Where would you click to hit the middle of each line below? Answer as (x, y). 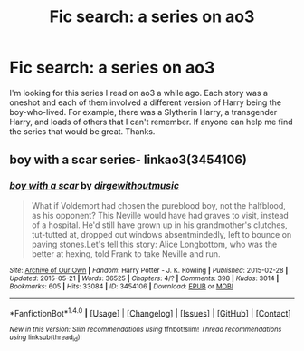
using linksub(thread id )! (46, 338)
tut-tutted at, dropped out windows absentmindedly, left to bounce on (161, 234)
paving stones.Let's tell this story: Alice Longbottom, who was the (154, 244)
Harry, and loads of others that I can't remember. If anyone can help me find (151, 122)
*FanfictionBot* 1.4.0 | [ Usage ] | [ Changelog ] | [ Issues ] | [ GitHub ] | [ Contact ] (150, 312)
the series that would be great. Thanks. (82, 131)
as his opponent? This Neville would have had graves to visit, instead (160, 215)
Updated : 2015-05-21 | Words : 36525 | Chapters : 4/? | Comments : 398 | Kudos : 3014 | (144, 278)
